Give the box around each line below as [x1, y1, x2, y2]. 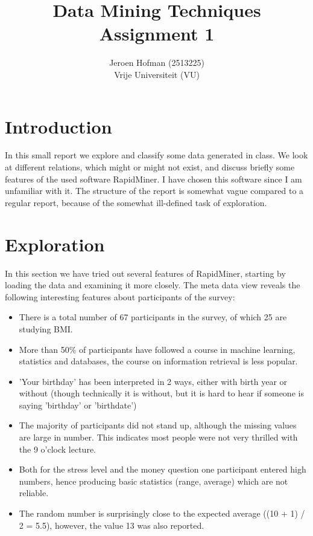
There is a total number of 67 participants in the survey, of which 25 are [19, 311, 287, 323]
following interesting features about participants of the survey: [5, 290, 235, 303]
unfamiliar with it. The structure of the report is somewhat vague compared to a [5, 184, 304, 197]
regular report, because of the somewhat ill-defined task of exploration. [5, 196, 267, 208]
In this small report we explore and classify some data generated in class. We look [5, 149, 308, 161]
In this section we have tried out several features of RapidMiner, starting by [5, 266, 286, 279]
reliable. [19, 486, 49, 499]
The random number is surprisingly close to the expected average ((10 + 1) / [19, 507, 305, 520]
